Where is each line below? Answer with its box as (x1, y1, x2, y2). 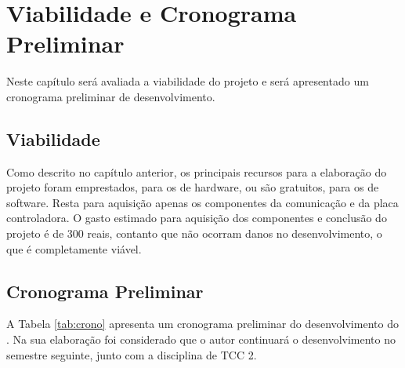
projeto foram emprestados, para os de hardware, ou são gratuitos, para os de (6, 179, 379, 195)
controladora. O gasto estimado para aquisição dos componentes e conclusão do (6, 210, 387, 226)
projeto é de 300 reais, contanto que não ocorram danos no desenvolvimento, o (6, 225, 382, 242)
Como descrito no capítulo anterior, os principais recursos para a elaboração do (6, 163, 387, 180)
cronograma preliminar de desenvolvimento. (6, 88, 215, 104)
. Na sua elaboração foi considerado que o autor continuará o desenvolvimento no (6, 331, 396, 348)
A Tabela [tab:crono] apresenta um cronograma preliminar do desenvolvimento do (6, 315, 399, 332)
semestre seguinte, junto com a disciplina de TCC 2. (6, 346, 257, 363)
